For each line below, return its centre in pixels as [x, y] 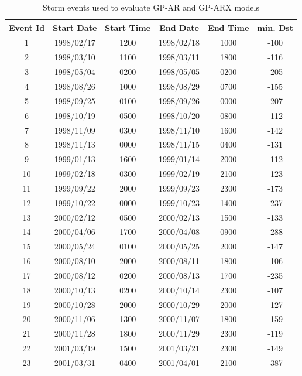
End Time [229, 27]
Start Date [75, 27]
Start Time [128, 27]
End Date [179, 27]
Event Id [27, 27]
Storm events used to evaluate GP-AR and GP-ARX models [151, 7]
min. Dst [275, 27]
